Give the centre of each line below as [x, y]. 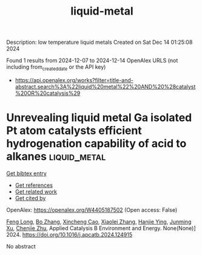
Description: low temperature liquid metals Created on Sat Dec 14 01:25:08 [99, 42]
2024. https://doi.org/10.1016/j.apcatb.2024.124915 [69, 234]
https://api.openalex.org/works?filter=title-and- [74, 80]
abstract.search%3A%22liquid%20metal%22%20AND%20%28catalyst [105, 86]
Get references [34, 185]
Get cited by [30, 198]
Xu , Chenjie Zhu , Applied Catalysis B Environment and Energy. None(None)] [101, 228]
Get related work [36, 191]
